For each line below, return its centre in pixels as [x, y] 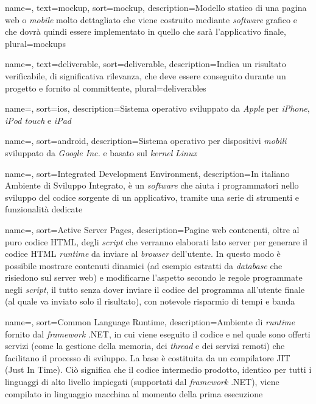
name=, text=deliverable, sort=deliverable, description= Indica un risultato [146, 64]
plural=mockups [36, 43]
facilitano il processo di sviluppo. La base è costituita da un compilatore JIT [148, 357]
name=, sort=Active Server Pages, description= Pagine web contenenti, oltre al [152, 229]
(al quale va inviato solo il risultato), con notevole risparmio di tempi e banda [150, 301]
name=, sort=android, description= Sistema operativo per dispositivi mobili [146, 141]
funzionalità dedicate [44, 209]
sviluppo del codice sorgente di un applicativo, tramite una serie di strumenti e [152, 197]
